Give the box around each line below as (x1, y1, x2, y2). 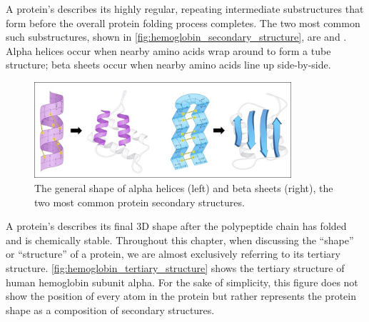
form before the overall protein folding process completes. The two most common (6, 15, 360, 30)
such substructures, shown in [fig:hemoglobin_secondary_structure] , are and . (6, 29, 347, 44)
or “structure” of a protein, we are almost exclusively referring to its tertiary (6, 246, 340, 261)
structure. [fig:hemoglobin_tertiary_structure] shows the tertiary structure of (6, 260, 345, 275)
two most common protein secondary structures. (34, 194, 245, 209)
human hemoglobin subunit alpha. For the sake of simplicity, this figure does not (6, 274, 358, 289)
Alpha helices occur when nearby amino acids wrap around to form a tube (6, 43, 331, 58)
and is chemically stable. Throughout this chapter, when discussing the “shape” (6, 232, 354, 247)
